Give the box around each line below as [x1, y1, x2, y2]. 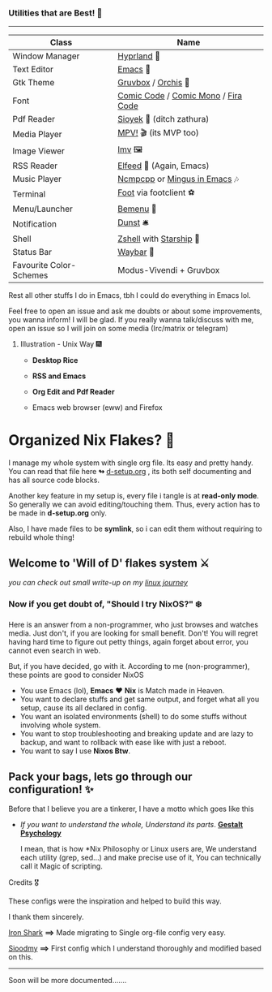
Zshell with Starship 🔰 [117, 233, 201, 244]
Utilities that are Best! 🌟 [8, 7, 103, 19]
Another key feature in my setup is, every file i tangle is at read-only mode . [8, 491, 259, 501]
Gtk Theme [12, 77, 55, 88]
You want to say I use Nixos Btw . [19, 746, 131, 756]
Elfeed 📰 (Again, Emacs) [117, 160, 210, 171]
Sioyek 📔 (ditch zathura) [117, 114, 210, 125]
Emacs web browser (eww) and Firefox [32, 403, 164, 412]
